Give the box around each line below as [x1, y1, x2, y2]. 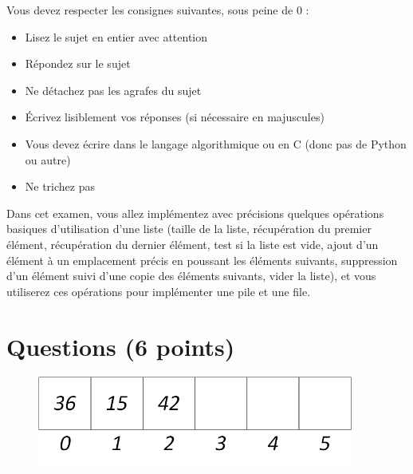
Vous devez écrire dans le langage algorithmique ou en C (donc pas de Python [25, 135, 407, 152]
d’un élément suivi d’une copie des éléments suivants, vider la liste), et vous [6, 267, 376, 284]
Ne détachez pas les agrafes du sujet [25, 81, 202, 98]
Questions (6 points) [6, 330, 235, 362]
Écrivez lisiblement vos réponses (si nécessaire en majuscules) [25, 109, 324, 125]
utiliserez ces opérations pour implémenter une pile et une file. [6, 282, 311, 299]
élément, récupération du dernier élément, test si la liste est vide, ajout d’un [6, 235, 379, 252]
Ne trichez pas [25, 178, 96, 195]
